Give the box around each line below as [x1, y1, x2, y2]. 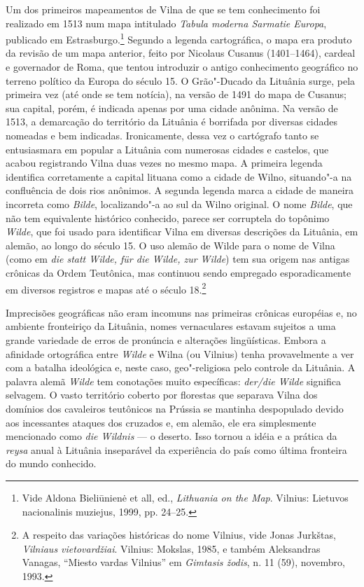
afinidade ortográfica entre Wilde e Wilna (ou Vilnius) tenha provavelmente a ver [6, 346, 354, 361]
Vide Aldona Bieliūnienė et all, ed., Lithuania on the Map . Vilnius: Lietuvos [22, 490, 349, 504]
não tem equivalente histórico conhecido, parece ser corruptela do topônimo [6, 210, 330, 225]
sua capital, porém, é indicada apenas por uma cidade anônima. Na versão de [6, 100, 338, 115]
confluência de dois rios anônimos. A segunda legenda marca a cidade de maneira [6, 183, 354, 198]
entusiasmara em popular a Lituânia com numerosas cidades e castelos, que [6, 141, 329, 156]
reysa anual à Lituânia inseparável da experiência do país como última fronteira [6, 442, 347, 457]
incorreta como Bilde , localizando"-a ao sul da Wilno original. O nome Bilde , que [6, 196, 353, 211]
